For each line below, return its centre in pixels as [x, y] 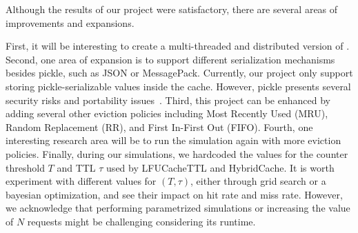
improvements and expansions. [70, 22]
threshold [25, 167]
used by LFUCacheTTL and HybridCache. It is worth [220, 167]
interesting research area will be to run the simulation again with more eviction [173, 140]
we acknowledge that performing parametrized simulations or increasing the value [178, 208]
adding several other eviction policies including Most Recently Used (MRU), [167, 113]
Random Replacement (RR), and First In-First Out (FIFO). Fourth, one [159, 126]
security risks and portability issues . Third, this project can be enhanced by [168, 100]
